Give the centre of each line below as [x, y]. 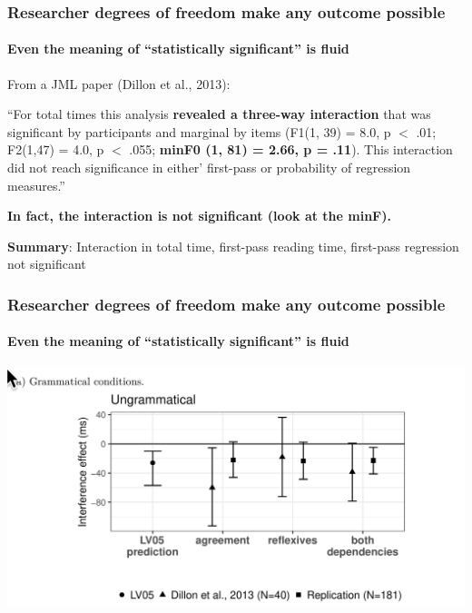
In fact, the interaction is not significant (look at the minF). [199, 216]
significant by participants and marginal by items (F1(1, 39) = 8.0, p [199, 131]
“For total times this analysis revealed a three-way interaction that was [219, 114]
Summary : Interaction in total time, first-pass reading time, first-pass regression [233, 246]
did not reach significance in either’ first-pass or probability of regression [209, 168]
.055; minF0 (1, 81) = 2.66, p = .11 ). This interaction [291, 149]
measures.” [36, 185]
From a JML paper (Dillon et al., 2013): [119, 83]
